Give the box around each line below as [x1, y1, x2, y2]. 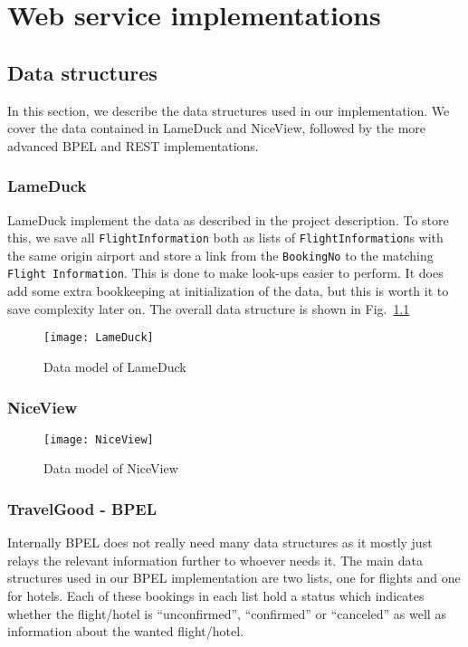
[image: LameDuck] [43, 331, 154, 345]
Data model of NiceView [43, 459, 178, 478]
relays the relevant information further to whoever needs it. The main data [7, 550, 423, 569]
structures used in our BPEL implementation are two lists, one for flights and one [7, 568, 461, 587]
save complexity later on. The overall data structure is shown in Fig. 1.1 [7, 299, 410, 318]
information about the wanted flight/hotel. [7, 622, 244, 641]
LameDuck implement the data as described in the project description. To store [7, 210, 449, 229]
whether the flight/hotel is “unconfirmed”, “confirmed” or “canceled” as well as [7, 604, 446, 623]
